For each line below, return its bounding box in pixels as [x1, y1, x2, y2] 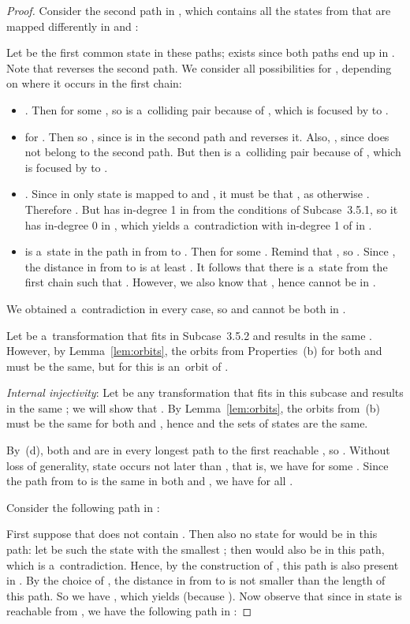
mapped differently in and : [6, 17, 139, 34]
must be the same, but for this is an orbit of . [6, 357, 229, 374]
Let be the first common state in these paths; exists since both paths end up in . [6, 44, 395, 61]
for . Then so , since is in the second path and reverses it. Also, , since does [24, 128, 389, 144]
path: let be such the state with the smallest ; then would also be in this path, [6, 541, 385, 558]
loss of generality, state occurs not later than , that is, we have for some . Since [6, 457, 389, 473]
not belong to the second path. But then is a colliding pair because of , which [24, 144, 401, 160]
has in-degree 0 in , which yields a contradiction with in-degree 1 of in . [24, 216, 372, 233]
